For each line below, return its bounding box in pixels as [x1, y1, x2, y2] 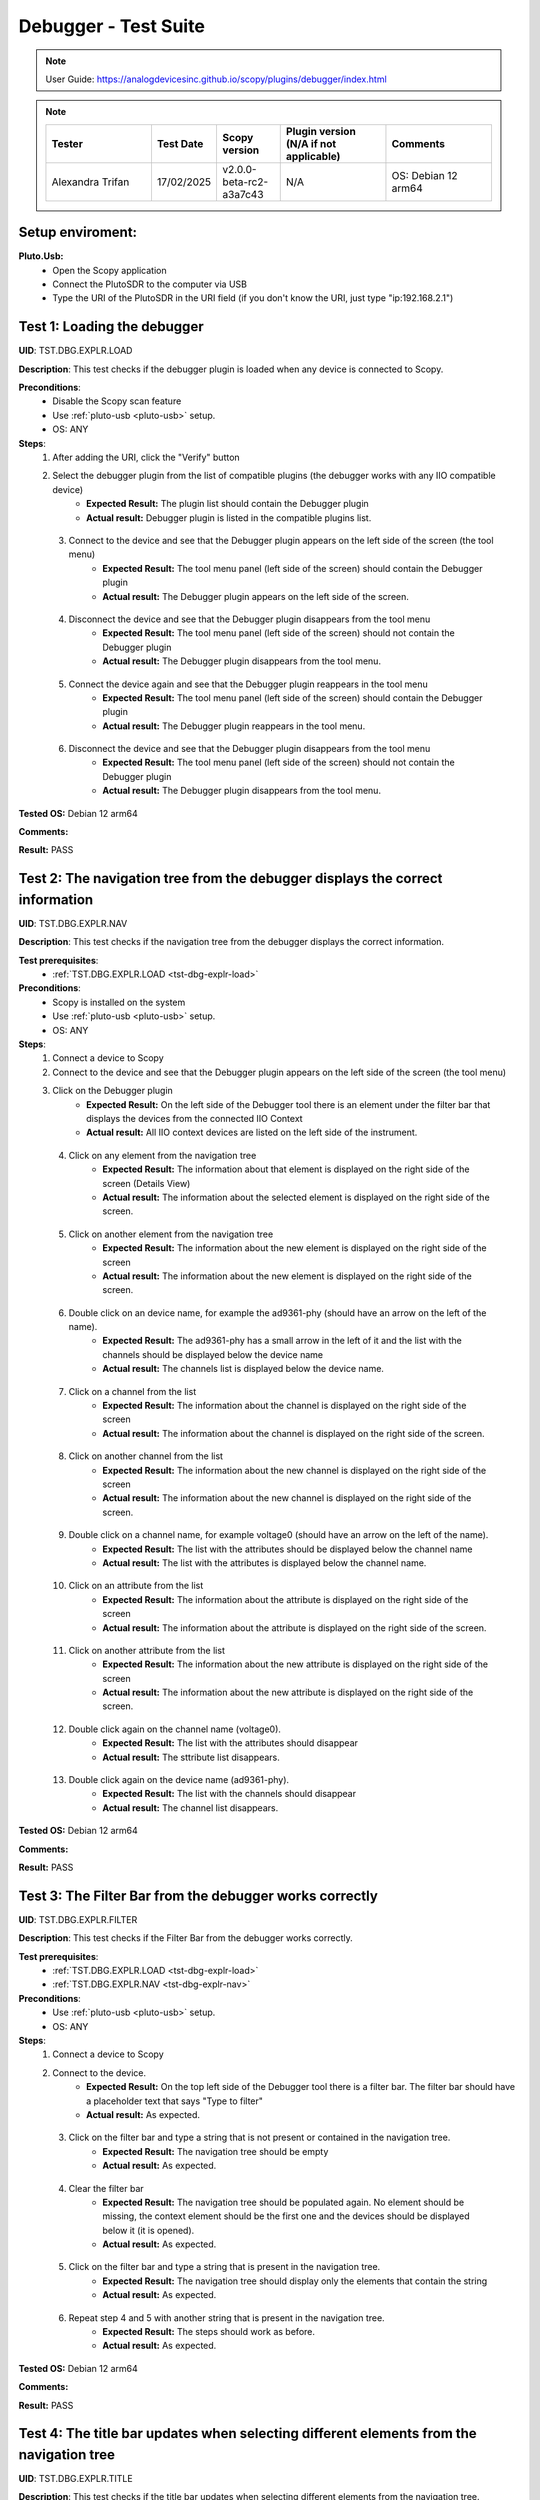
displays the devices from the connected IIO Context [86, 1113, 304, 1124]
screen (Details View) [102, 1177, 191, 1189]
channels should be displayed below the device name [102, 1348, 324, 1360]
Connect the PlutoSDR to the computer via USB [52, 278, 247, 290]
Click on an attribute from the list [68, 1580, 204, 1592]
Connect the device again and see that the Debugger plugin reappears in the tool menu [68, 678, 429, 690]
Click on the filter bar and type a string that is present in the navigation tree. [68, 2261, 381, 2273]
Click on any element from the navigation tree [68, 1149, 257, 1161]
